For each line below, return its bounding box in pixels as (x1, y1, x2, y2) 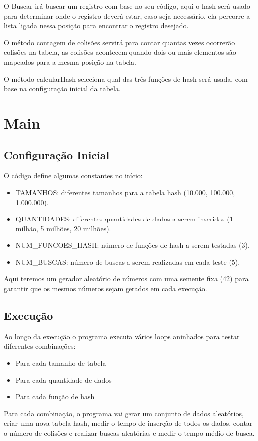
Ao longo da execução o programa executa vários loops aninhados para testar (4, 331, 240, 341)
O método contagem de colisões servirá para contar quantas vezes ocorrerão (4, 37, 235, 47)
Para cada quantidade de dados (15, 374, 112, 385)
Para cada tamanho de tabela (15, 358, 106, 368)
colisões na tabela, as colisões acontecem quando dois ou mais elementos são (4, 47, 236, 57)
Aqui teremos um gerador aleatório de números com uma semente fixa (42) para (4, 273, 249, 284)
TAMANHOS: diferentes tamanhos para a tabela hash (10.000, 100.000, (15, 187, 235, 197)
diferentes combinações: (4, 341, 76, 351)
